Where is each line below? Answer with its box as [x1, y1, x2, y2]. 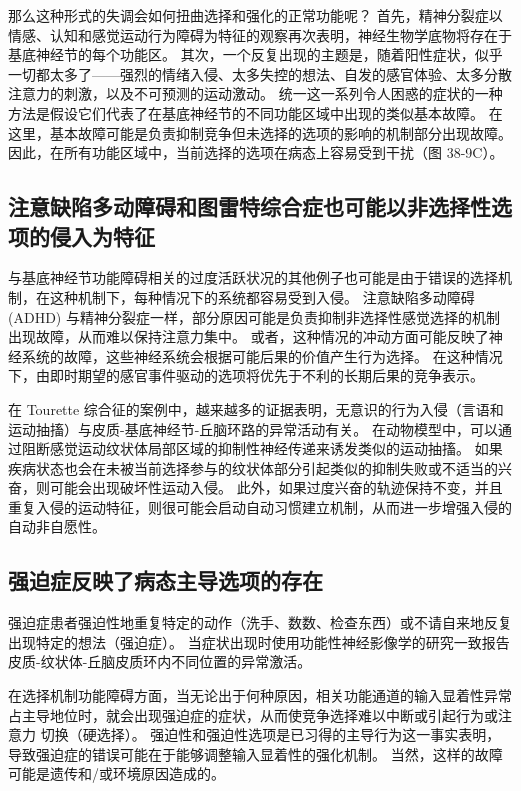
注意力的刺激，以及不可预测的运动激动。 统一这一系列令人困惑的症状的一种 [8, 83, 503, 104]
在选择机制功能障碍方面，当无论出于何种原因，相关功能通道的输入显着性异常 [8, 685, 512, 706]
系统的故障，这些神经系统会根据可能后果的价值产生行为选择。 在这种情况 [21, 345, 503, 366]
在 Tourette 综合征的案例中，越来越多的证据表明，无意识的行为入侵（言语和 [8, 398, 504, 419]
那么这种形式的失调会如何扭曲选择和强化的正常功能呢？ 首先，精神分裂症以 [8, 5, 503, 25]
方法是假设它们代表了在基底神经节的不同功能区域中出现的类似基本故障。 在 [8, 102, 503, 123]
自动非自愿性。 [8, 516, 106, 537]
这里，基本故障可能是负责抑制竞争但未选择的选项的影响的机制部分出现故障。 [8, 122, 512, 143]
